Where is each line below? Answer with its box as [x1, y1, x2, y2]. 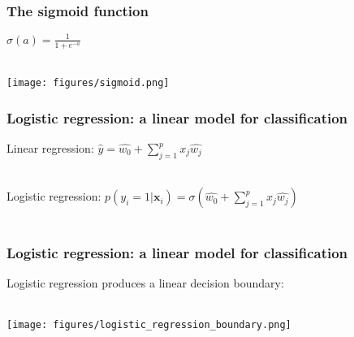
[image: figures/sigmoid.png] [6, 77, 170, 89]
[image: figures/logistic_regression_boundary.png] [6, 319, 291, 331]
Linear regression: [6, 140, 94, 157]
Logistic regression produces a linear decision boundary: [6, 274, 284, 292]
